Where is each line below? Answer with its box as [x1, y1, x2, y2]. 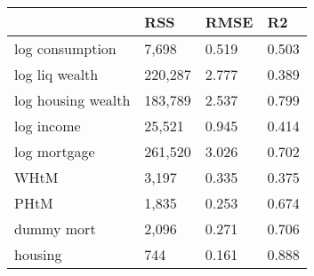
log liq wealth [14, 64, 99, 84]
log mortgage [14, 141, 95, 162]
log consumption [14, 38, 117, 59]
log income [14, 115, 81, 136]
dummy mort [14, 218, 96, 239]
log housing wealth [14, 90, 131, 110]
